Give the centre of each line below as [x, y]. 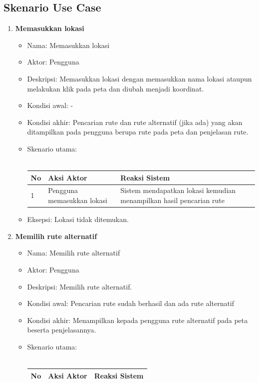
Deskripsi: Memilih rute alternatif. [80, 286]
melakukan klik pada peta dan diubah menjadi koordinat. [116, 88]
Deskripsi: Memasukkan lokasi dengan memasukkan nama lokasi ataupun [139, 78]
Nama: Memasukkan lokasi [68, 45]
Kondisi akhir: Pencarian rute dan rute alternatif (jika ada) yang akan [135, 122]
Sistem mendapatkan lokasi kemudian [178, 190]
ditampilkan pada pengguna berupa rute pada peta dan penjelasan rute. [138, 132]
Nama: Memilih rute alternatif [74, 253]
